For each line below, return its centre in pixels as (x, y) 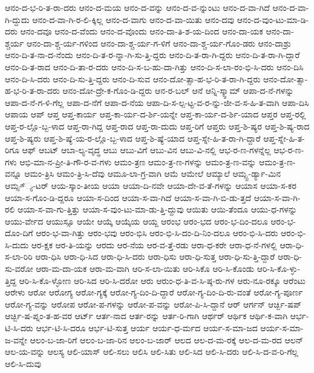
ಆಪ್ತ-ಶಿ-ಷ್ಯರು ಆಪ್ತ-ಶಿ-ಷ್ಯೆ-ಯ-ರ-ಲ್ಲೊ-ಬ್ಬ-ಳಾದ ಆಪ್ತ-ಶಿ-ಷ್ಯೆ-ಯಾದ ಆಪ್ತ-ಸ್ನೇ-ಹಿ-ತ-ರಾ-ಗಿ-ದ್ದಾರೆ (133, 138)
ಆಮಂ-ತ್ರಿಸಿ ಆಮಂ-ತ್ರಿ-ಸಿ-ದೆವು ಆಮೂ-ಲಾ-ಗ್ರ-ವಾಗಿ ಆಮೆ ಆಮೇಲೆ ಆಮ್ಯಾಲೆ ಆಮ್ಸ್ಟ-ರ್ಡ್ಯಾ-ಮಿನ (153, 173)
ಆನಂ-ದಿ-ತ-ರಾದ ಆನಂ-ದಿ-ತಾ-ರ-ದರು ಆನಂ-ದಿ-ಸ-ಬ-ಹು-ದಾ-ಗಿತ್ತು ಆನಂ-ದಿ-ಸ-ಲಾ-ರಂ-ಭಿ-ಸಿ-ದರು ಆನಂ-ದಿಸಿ (154, 66)
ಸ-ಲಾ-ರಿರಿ (19, 256)
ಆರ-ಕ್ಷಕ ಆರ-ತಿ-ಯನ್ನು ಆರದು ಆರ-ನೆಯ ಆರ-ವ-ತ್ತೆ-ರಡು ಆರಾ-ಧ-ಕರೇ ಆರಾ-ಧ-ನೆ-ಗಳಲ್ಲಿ (154, 244)
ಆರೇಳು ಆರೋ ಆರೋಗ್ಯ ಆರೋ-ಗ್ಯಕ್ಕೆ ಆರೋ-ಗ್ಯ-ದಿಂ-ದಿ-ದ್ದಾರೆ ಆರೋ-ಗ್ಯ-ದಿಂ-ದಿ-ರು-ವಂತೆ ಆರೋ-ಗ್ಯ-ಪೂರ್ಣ (154, 292)
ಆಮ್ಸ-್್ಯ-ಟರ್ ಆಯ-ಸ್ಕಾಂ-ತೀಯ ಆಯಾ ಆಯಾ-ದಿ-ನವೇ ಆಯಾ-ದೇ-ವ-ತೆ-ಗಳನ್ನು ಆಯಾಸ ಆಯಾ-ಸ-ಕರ (151, 185)
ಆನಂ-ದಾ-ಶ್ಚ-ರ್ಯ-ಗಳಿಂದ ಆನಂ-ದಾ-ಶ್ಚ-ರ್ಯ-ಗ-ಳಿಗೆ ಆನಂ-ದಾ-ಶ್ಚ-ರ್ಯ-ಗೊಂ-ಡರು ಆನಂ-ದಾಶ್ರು (159, 43)
